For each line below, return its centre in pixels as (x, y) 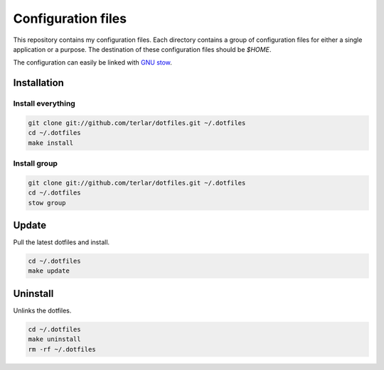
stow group (47, 203)
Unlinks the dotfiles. (42, 310)
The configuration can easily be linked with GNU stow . (92, 62)
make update (49, 271)
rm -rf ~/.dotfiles (62, 349)
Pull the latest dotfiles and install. (62, 242)
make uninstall (54, 339)
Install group (36, 163)
